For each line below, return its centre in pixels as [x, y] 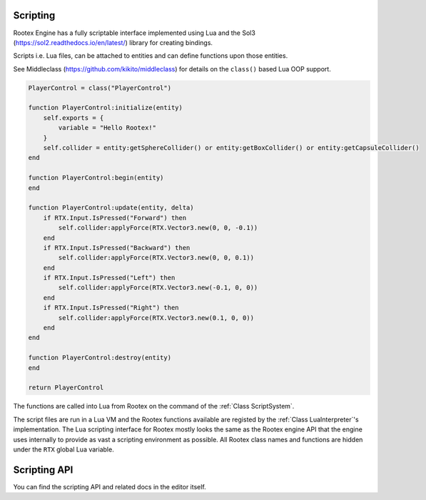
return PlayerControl [66, 388]
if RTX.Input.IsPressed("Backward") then [117, 247]
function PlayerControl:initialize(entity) [106, 108]
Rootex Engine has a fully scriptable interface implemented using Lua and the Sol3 [135, 33]
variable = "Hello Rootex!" [107, 128]
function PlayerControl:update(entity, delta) [111, 208]
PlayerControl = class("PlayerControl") [100, 88]
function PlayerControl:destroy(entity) [100, 358]
